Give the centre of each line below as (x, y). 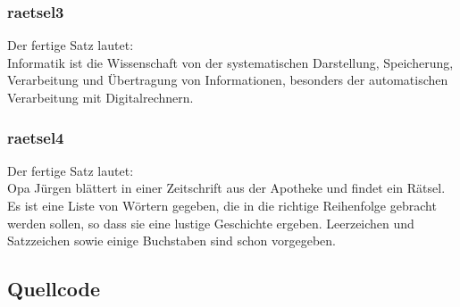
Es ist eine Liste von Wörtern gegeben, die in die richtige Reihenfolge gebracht (222, 205)
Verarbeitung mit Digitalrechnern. (100, 97)
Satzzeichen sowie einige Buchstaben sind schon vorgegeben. (172, 241)
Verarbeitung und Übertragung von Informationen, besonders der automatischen (228, 80)
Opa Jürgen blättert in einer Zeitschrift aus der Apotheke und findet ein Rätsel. (226, 188)
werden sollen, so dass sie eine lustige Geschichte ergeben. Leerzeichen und (211, 223)
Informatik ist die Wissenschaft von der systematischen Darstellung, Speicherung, (230, 62)
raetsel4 (36, 137)
